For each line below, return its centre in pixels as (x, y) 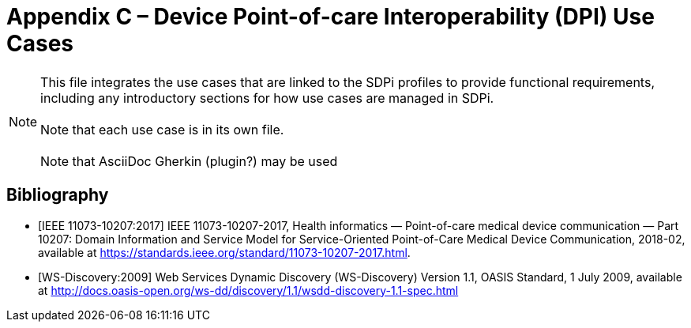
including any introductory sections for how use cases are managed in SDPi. (267, 98)
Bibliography (58, 195)
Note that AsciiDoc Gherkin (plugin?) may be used (189, 161)
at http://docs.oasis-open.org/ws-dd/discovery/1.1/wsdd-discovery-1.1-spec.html (248, 290)
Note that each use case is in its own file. (162, 129)
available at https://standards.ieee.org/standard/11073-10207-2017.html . (224, 252)
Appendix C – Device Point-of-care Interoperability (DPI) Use (330, 17)
